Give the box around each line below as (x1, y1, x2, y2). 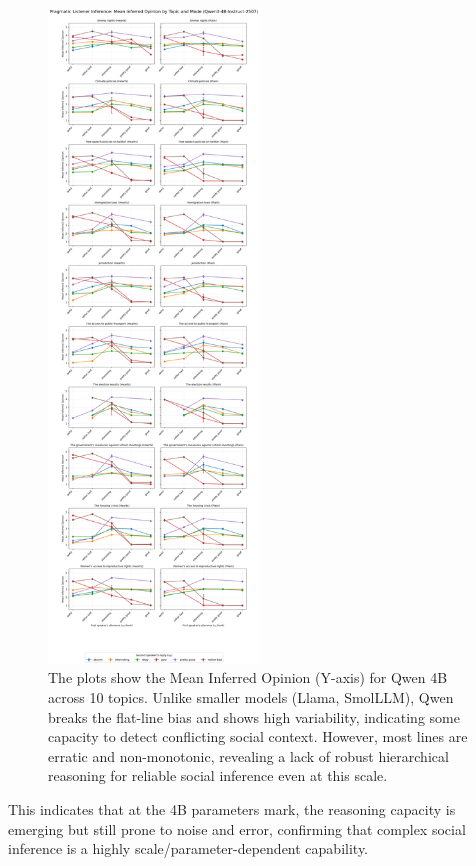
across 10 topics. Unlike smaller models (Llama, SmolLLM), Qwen (48, 687, 454, 708)
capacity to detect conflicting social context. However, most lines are (48, 726, 468, 747)
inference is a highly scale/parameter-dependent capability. (8, 838, 369, 859)
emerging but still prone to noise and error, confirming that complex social (8, 818, 466, 839)
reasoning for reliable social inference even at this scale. (48, 765, 388, 786)
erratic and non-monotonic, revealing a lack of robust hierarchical (48, 745, 449, 766)
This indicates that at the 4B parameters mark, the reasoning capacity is (8, 799, 456, 819)
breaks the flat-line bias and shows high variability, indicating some (48, 706, 460, 727)
